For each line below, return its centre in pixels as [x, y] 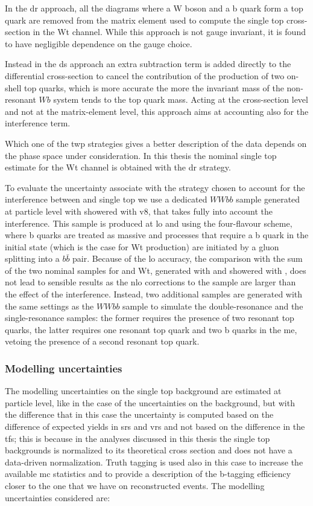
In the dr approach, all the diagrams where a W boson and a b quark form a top [154, 8]
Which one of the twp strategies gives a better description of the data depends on [156, 143]
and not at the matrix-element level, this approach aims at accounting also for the [157, 111]
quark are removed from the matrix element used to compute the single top [144, 20]
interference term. [38, 123]
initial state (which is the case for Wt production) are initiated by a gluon [142, 246]
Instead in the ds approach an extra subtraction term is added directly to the [148, 64]
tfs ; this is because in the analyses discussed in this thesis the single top [138, 438]
